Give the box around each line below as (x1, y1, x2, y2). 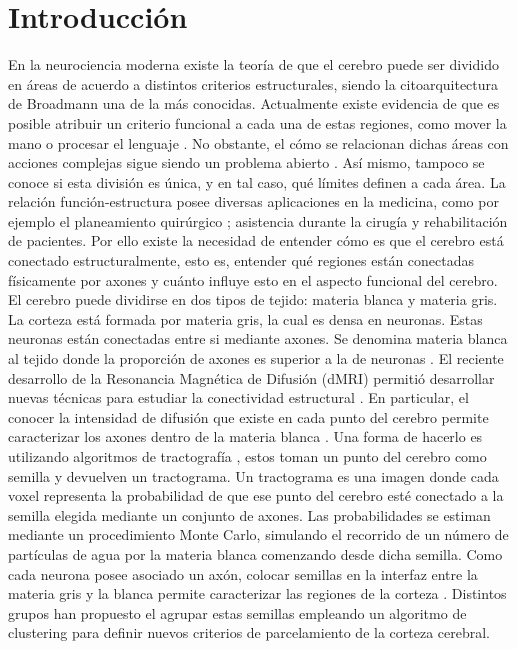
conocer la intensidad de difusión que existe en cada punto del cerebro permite (8, 406, 489, 427)
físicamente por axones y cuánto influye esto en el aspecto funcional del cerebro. (8, 269, 498, 290)
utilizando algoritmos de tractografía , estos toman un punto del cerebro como (8, 446, 487, 466)
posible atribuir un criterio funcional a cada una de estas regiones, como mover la (8, 112, 507, 133)
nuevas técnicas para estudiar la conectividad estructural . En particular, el (8, 387, 469, 408)
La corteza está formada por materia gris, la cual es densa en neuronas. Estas (8, 308, 483, 329)
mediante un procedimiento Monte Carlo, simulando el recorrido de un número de (8, 524, 509, 545)
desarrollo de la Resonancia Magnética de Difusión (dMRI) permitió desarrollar (8, 367, 495, 388)
